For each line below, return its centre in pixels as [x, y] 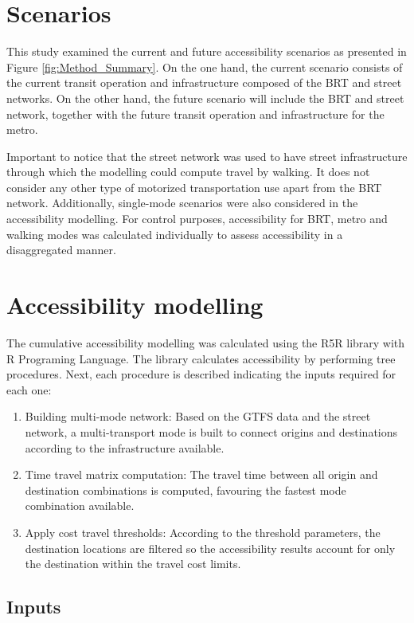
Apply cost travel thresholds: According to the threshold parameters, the [203, 532]
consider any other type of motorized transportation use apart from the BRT [194, 187]
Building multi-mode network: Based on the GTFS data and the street [198, 416]
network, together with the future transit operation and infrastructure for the [195, 114]
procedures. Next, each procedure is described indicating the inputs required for [201, 374]
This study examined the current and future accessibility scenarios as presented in [207, 51]
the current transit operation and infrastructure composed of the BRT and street [204, 82]
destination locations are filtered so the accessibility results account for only [210, 548]
